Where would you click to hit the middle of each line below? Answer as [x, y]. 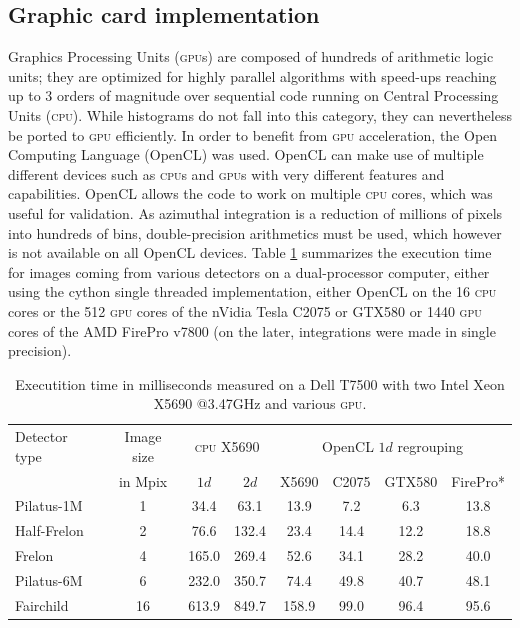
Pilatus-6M [49, 579]
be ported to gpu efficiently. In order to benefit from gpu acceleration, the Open [253, 134]
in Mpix [143, 480]
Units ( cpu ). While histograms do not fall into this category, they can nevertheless [260, 114]
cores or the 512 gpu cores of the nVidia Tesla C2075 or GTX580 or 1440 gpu [245, 310]
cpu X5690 [227, 445]
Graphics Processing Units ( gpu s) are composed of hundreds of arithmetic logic [251, 56]
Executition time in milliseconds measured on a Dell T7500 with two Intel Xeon [260, 383]
